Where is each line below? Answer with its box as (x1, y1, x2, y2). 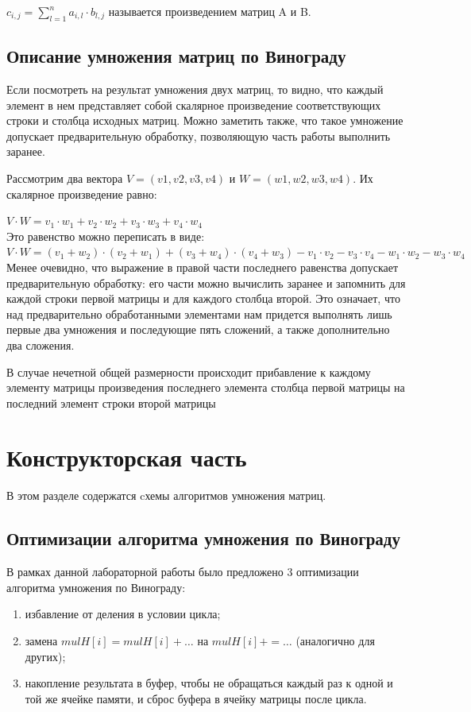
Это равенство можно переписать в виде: (6, 227, 205, 244)
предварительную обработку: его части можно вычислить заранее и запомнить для (6, 274, 406, 291)
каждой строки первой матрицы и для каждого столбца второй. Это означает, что (6, 290, 400, 307)
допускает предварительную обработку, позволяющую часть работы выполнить (6, 127, 391, 144)
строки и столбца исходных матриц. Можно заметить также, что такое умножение (6, 112, 403, 129)
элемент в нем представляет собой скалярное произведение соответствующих (6, 96, 381, 113)
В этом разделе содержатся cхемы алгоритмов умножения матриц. (6, 487, 326, 504)
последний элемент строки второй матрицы (6, 394, 216, 411)
